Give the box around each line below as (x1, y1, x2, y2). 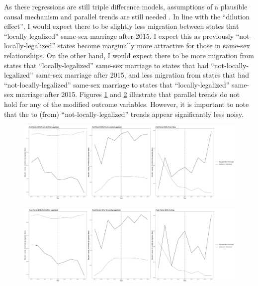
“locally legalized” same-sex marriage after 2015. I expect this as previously (4, 30, 234, 41)
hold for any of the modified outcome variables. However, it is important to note (4, 98, 249, 109)
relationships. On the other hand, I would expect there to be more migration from (4, 50, 254, 60)
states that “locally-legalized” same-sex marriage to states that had (4, 60, 209, 70)
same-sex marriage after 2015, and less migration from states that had (35, 70, 249, 80)
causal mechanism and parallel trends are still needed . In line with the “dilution (4, 11, 250, 21)
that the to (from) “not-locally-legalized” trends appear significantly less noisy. (4, 108, 244, 119)
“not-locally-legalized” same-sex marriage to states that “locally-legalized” (4, 79, 230, 90)
